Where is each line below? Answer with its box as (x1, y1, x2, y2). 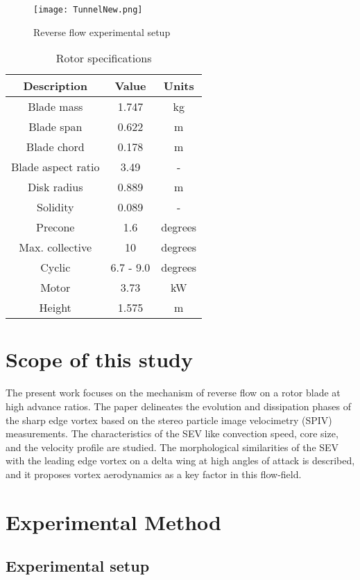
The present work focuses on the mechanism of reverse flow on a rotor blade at (6, 385, 341, 400)
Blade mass (28, 98, 83, 115)
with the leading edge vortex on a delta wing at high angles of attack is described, (6, 453, 355, 468)
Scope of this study (6, 345, 194, 374)
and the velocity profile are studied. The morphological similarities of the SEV (6, 439, 339, 454)
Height (39, 299, 71, 316)
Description (23, 78, 88, 94)
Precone (36, 219, 75, 236)
